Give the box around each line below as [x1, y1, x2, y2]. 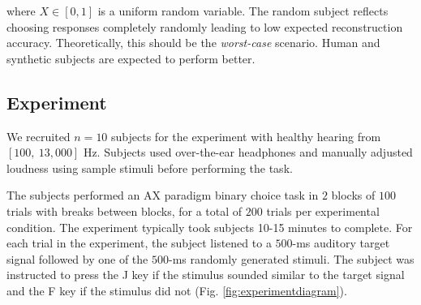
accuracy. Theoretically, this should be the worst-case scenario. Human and [6, 34, 380, 51]
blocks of [331, 187, 376, 204]
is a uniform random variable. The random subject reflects [97, 2, 389, 19]
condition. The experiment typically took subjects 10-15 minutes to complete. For [6, 218, 413, 235]
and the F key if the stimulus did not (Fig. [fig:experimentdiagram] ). [6, 281, 347, 299]
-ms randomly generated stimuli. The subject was [168, 250, 415, 267]
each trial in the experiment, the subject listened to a [6, 234, 272, 251]
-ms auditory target [292, 234, 390, 251]
